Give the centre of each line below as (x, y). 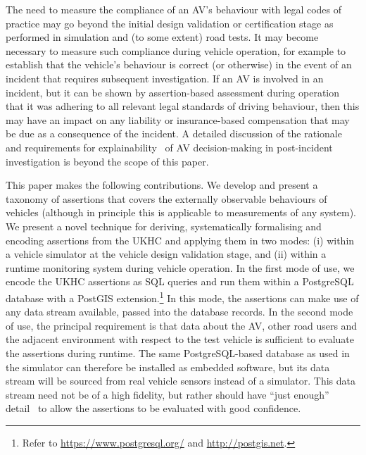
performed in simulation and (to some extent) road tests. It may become (162, 37)
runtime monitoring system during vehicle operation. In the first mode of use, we (180, 267)
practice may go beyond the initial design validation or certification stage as (170, 23)
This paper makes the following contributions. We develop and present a (162, 185)
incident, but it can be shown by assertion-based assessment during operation (173, 92)
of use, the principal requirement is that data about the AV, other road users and (182, 325)
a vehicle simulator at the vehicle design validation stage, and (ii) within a (166, 254)
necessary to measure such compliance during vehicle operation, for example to (176, 50)
